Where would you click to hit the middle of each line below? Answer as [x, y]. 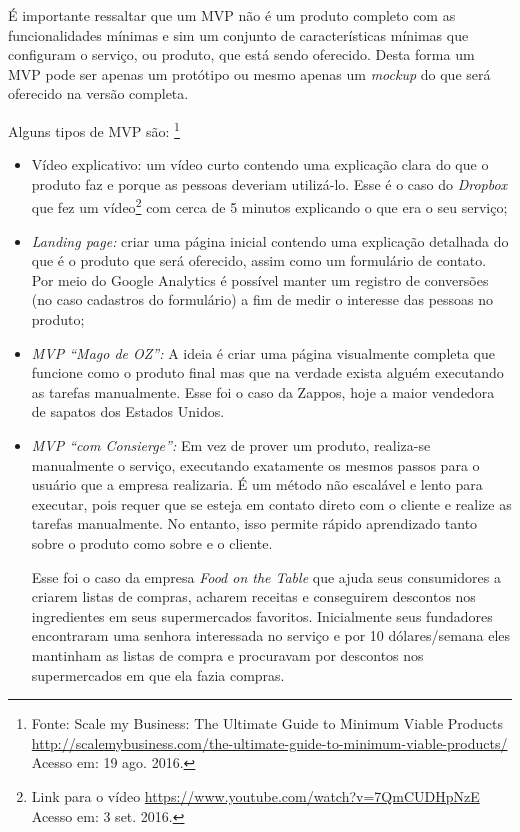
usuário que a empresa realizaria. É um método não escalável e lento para [257, 484]
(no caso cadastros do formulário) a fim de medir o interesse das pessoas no [262, 299]
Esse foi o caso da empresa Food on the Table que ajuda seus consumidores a [266, 576]
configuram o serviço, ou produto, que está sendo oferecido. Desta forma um [241, 54]
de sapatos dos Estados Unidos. [128, 411]
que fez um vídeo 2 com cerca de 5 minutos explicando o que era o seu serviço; [269, 206]
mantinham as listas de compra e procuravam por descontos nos [227, 654]
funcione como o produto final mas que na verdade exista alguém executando [267, 372]
